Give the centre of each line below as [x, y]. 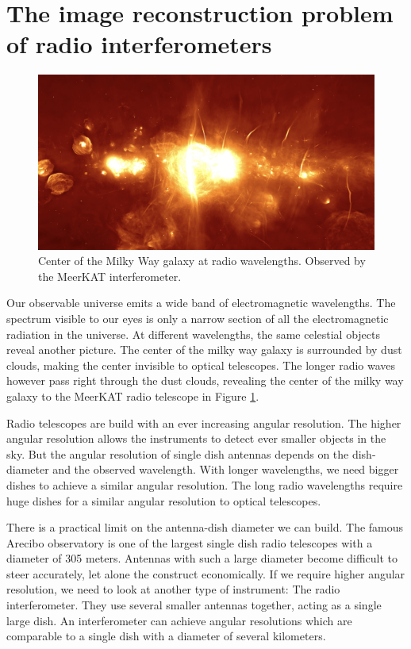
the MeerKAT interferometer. [110, 276]
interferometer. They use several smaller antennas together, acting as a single [194, 605]
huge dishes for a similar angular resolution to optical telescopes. [164, 500]
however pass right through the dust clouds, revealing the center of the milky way [205, 380]
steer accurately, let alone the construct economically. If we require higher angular [206, 573]
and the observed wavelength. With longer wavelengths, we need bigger [226, 469]
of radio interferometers [139, 44]
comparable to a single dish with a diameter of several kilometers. [166, 636]
